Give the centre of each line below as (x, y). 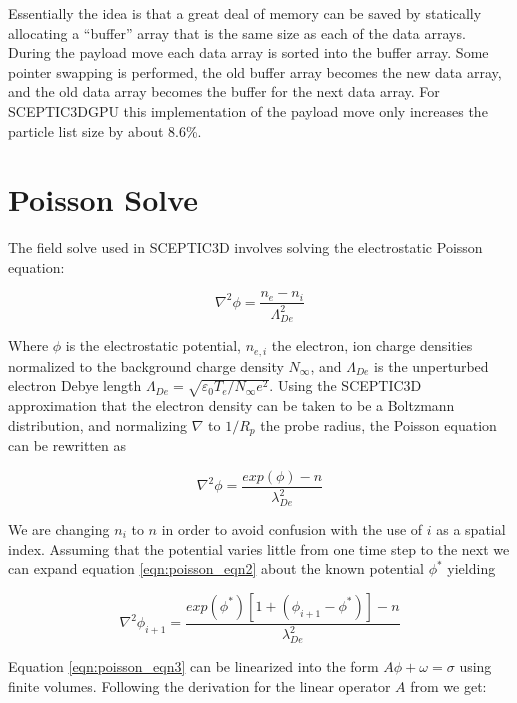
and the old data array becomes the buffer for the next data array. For (224, 91)
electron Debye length (75, 385)
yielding (471, 568)
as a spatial (471, 528)
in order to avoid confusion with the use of (292, 528)
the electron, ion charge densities (372, 345)
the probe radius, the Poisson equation (378, 424)
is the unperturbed (431, 365)
